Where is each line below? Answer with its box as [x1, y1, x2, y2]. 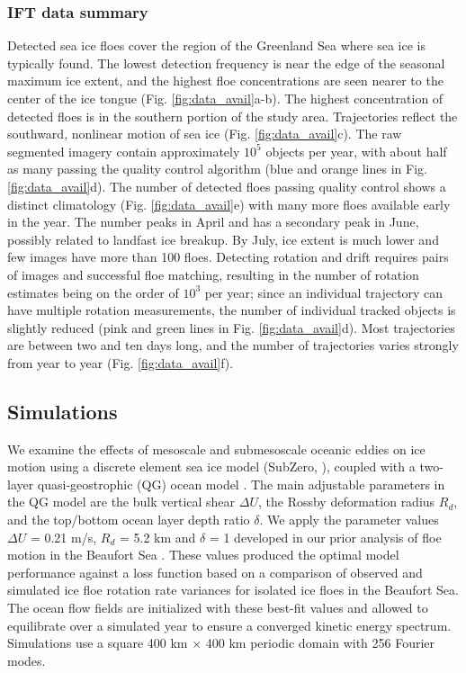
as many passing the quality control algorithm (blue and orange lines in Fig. [7, 159, 427, 178]
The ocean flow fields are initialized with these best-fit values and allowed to [7, 598, 428, 617]
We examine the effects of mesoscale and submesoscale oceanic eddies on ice [7, 439, 426, 458]
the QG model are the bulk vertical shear [7, 492, 236, 511]
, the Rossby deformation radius [257, 492, 435, 511]
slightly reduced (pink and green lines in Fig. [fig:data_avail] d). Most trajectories [7, 318, 455, 336]
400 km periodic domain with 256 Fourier [205, 633, 435, 652]
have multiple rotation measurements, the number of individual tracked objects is [7, 301, 456, 319]
